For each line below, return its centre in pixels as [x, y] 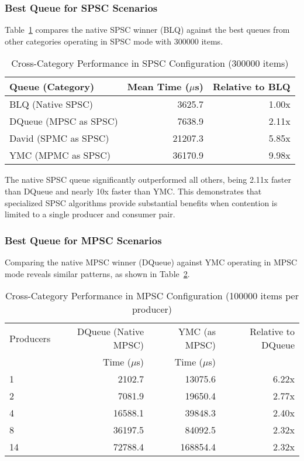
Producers [30, 338]
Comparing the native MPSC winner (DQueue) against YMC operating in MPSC [151, 262]
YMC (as [197, 332]
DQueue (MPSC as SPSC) [64, 121]
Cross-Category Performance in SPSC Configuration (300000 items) [150, 63]
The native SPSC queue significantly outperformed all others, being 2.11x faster [148, 180]
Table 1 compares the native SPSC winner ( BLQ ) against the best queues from [147, 30]
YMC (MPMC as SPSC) [60, 155]
